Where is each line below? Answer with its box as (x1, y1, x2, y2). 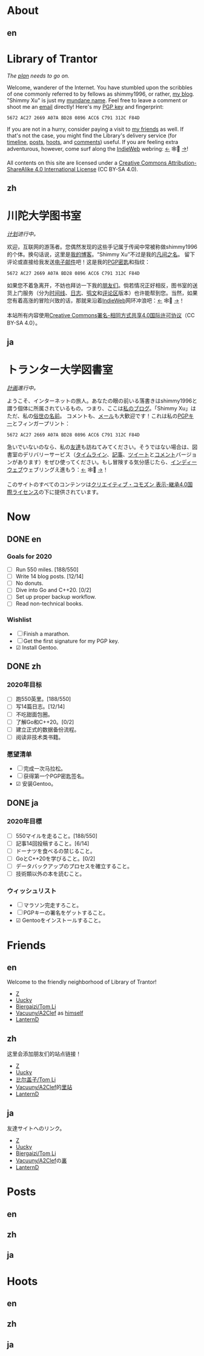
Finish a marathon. (23, 630, 70, 637)
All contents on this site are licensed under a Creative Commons (7, 159, 167, 166)
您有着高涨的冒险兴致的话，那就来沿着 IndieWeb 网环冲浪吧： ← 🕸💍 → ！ (7, 297, 185, 304)
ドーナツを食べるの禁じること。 (15, 847, 96, 854)
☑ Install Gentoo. (15, 643, 59, 651)
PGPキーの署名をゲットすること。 (23, 909, 109, 917)
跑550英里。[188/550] (15, 696, 71, 703)
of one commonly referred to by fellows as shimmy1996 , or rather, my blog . (7, 90, 194, 97)
